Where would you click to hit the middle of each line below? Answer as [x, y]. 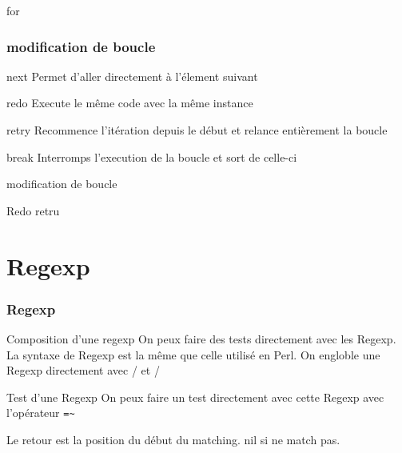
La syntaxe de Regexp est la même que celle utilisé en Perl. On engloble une [193, 354]
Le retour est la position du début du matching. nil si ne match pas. [173, 439]
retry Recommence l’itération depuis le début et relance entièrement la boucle [197, 130]
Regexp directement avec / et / [83, 370]
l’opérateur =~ [41, 413]
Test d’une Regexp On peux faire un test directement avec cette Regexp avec [195, 397]
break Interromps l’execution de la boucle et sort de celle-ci [152, 156]
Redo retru [33, 210]
